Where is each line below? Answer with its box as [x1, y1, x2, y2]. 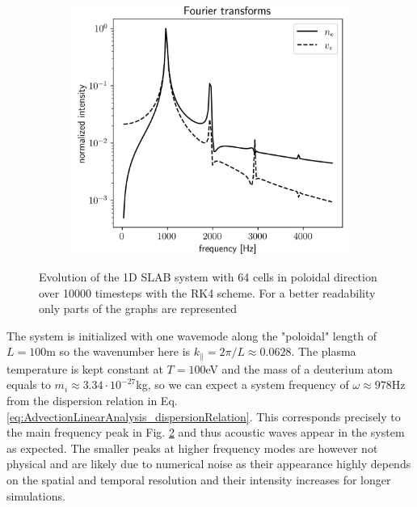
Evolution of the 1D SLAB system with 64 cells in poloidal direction [39, 268, 377, 285]
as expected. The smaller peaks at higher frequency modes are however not [6, 439, 378, 456]
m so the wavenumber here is [46, 343, 191, 360]
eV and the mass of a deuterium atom [205, 360, 393, 377]
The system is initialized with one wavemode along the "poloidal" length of [6, 327, 377, 344]
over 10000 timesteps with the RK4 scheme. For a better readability [39, 284, 376, 301]
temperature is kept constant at [6, 360, 163, 377]
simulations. [6, 487, 65, 504]
